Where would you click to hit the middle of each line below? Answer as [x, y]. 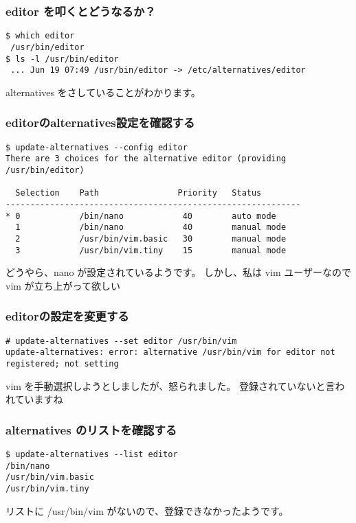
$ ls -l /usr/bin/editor [62, 59]
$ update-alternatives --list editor [92, 454]
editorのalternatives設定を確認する [100, 123]
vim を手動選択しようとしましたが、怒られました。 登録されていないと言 [170, 385]
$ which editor [40, 36]
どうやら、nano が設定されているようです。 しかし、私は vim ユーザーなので [179, 272]
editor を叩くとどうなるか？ [81, 11]
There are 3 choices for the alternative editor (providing [146, 159]
